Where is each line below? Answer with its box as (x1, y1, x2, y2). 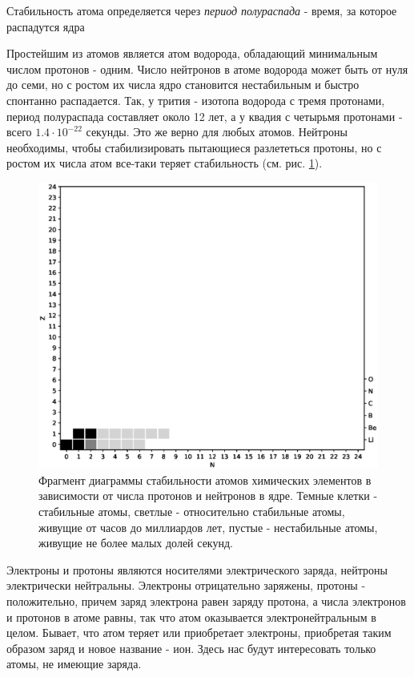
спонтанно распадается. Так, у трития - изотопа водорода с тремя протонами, (6, 91, 385, 108)
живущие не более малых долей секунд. (38, 534, 233, 551)
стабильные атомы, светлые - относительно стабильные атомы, (38, 502, 345, 519)
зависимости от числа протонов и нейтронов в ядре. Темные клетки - (38, 487, 378, 504)
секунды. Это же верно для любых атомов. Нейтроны (86, 123, 348, 140)
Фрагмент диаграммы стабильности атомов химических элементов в (38, 471, 372, 488)
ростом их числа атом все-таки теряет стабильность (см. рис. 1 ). (6, 155, 323, 171)
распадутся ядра (6, 18, 85, 34)
